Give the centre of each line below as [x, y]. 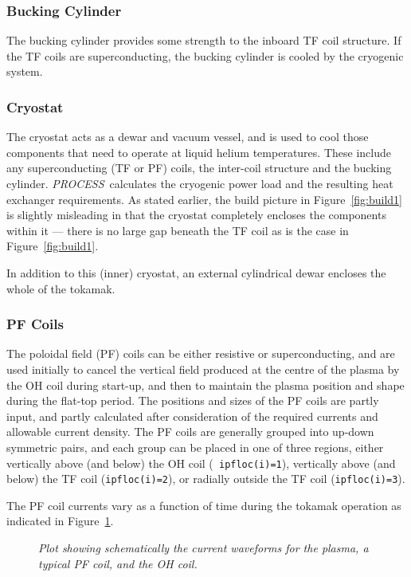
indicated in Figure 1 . [60, 521]
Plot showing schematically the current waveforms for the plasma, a [204, 548]
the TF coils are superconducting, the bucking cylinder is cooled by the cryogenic [205, 55]
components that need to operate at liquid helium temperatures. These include [199, 152]
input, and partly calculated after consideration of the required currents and [192, 416]
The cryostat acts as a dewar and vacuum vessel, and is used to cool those [188, 137]
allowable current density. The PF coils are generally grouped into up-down [190, 432]
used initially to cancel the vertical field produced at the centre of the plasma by [203, 369]
